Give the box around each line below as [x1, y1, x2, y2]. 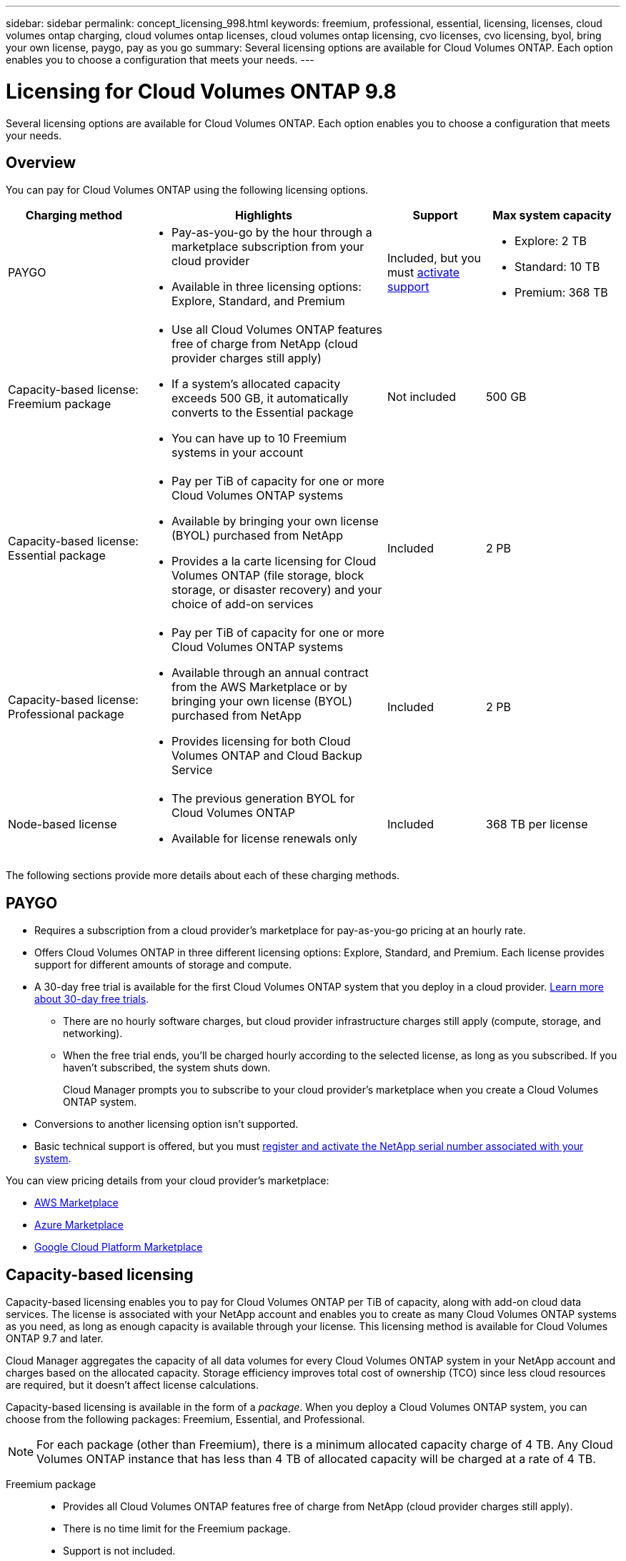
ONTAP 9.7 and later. [6, 1332, 104, 1345]
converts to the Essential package [172, 405, 354, 420]
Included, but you [387, 251, 481, 266]
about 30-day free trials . [34, 993, 149, 1006]
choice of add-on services [172, 597, 314, 612]
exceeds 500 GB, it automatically [172, 391, 349, 406]
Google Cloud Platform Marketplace [34, 1241, 203, 1254]
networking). [63, 1027, 123, 1040]
